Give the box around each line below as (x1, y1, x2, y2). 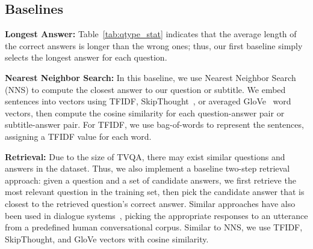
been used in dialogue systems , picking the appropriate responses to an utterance (5, 209, 308, 221)
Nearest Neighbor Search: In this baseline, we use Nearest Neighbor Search (5, 71, 296, 83)
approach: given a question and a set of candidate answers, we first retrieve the (5, 173, 296, 186)
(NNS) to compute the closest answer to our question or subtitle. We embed (5, 83, 286, 95)
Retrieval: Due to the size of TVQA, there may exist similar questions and (5, 150, 285, 163)
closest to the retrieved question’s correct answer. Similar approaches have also (5, 197, 296, 209)
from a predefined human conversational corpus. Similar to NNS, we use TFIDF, (5, 221, 303, 233)
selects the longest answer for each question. (5, 51, 167, 64)
